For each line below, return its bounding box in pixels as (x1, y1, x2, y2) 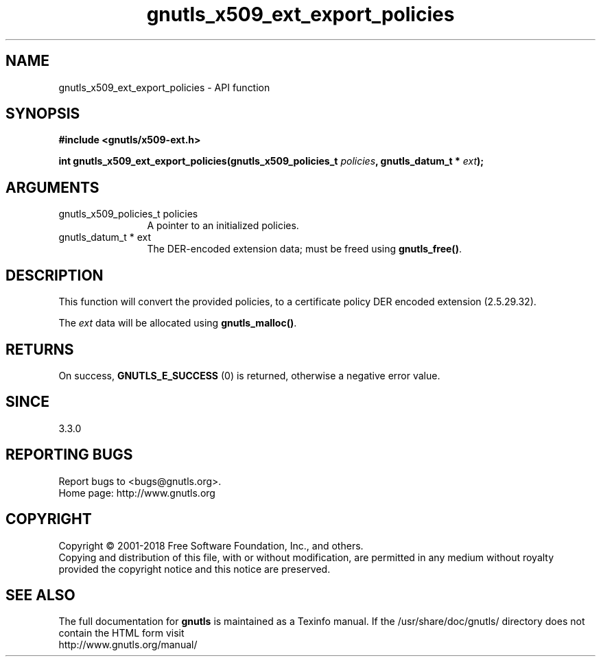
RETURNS (5, 340, 74, 358)
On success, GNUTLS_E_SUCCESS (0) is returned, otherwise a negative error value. (58, 369, 440, 381)
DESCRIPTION (5, 266, 104, 284)
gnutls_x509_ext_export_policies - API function (58, 81, 270, 93)
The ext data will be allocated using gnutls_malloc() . (58, 317, 297, 329)
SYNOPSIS (5, 105, 80, 123)
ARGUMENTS (5, 178, 99, 196)
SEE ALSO (5, 586, 75, 604)
